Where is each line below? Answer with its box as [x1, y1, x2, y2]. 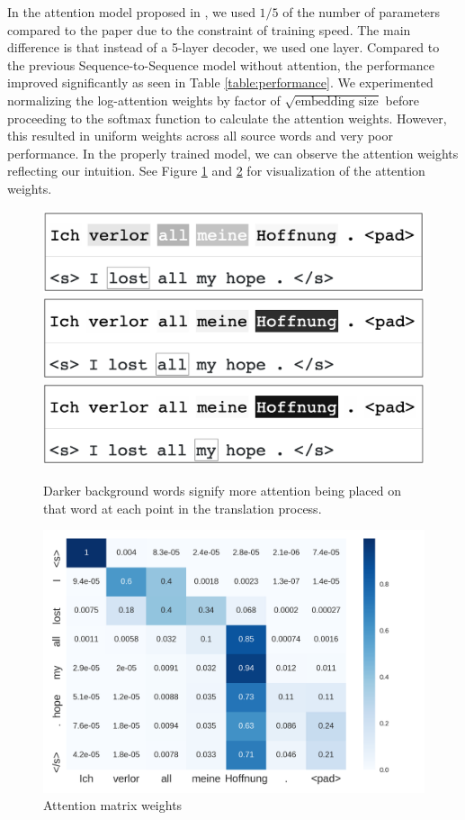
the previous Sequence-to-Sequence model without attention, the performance [7, 55, 435, 74]
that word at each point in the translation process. [43, 498, 322, 517]
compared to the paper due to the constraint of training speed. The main [7, 20, 411, 39]
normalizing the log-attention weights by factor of [7, 90, 281, 109]
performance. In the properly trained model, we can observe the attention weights [7, 143, 459, 162]
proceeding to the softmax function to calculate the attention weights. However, [7, 108, 447, 127]
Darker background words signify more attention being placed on [43, 480, 402, 499]
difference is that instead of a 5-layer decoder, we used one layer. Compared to [7, 38, 440, 57]
